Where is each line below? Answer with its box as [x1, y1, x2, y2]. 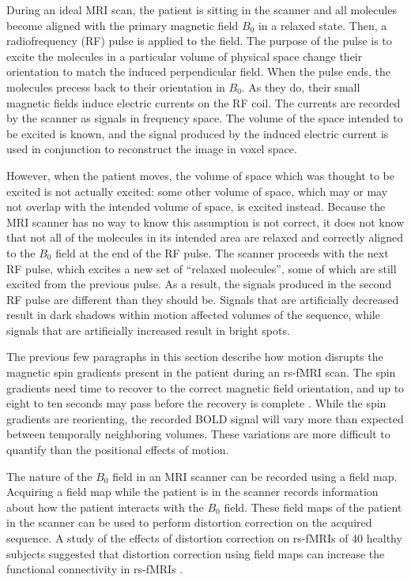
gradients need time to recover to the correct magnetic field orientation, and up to [6, 379, 405, 396]
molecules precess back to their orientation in [6, 78, 225, 95]
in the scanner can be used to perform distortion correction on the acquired [6, 514, 372, 531]
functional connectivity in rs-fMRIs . [6, 561, 183, 577]
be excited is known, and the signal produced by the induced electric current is [6, 125, 389, 141]
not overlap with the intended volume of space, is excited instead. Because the [6, 198, 386, 215]
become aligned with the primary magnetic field [6, 17, 239, 33]
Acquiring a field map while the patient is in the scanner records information [6, 483, 379, 500]
